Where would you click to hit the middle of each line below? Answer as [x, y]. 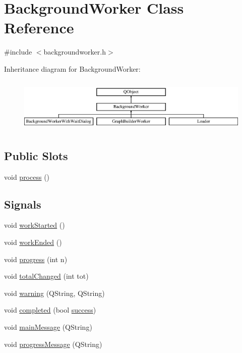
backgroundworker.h [75, 52]
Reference [39, 28]
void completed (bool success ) [50, 310]
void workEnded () [33, 242]
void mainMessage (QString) [48, 327]
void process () [27, 176]
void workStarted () [35, 225]
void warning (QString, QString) [54, 293]
